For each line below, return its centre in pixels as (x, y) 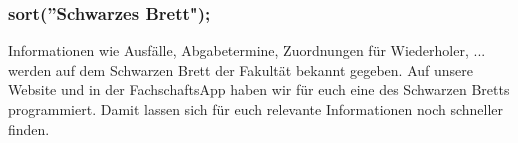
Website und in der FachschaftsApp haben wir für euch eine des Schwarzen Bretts (259, 89)
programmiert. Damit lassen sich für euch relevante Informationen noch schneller (256, 109)
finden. (29, 128)
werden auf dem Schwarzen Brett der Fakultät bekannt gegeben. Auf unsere (240, 69)
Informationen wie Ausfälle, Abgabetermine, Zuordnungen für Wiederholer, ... (247, 50)
